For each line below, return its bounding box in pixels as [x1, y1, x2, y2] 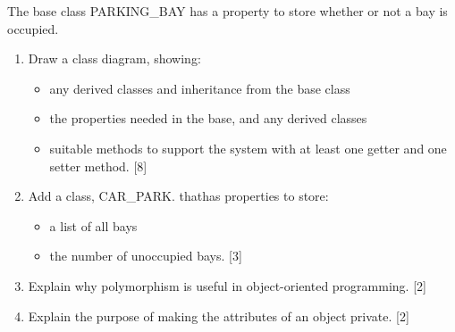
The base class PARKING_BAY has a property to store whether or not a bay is [7, 2, 448, 20]
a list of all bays [49, 216, 138, 235]
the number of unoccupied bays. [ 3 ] [49, 246, 242, 265]
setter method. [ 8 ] [49, 156, 147, 175]
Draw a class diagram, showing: [28, 49, 201, 68]
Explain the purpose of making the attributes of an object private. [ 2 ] [28, 306, 409, 325]
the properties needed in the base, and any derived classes [49, 109, 367, 128]
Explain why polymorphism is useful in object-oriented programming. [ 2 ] [28, 276, 426, 295]
